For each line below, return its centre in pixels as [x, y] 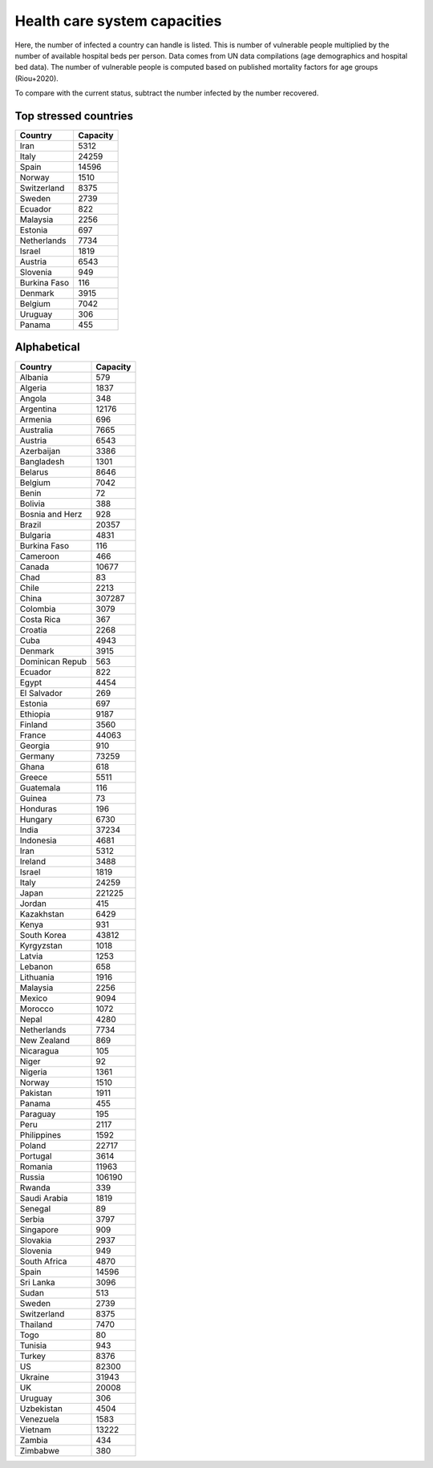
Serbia [32, 1219]
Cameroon [40, 556]
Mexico [34, 998]
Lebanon [36, 966]
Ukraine [34, 1377]
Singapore [39, 1229]
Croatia [34, 629]
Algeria [33, 387]
